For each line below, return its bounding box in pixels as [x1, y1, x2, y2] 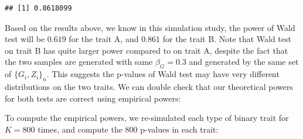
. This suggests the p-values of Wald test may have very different [46, 68, 280, 80]
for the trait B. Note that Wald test [162, 33, 291, 45]
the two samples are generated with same [5, 55, 153, 68]
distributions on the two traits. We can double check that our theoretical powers [5, 80, 294, 92]
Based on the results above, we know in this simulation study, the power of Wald [5, 21, 295, 33]
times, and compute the [38, 123, 122, 135]
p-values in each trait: [140, 123, 219, 135]
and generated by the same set [189, 55, 299, 68]
